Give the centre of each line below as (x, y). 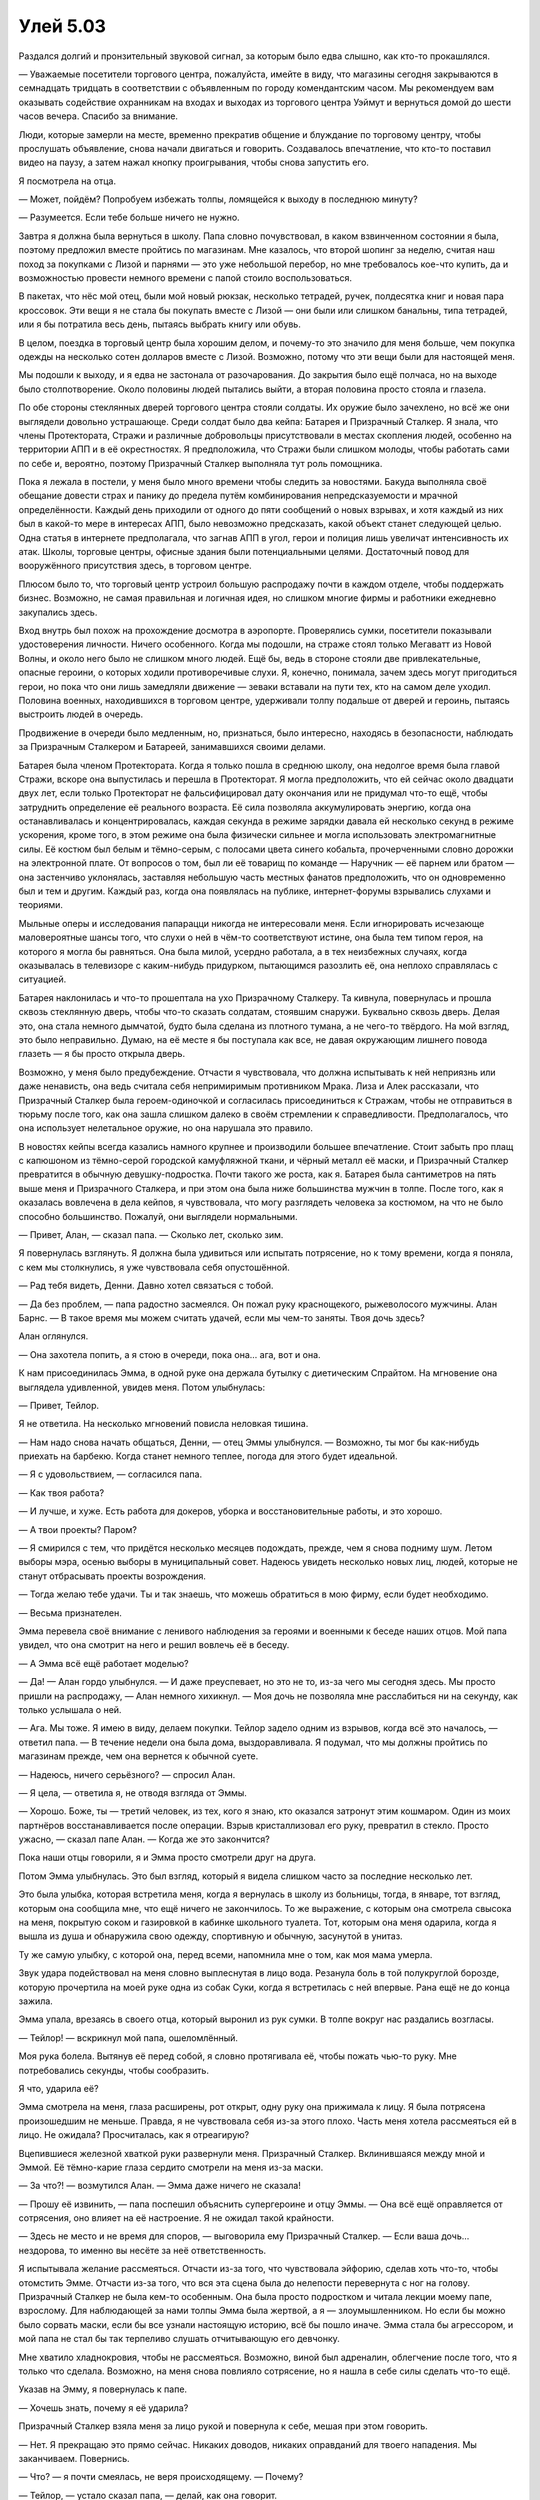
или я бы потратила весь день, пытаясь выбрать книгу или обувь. (160, 324)
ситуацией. (42, 979)
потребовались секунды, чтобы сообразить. (114, 2070)
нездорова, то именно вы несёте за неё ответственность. (142, 2250)
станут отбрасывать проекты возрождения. (112, 1576)
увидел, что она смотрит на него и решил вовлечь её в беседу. (154, 1645)
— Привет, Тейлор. (59, 1405)
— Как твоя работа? (61, 1492)
